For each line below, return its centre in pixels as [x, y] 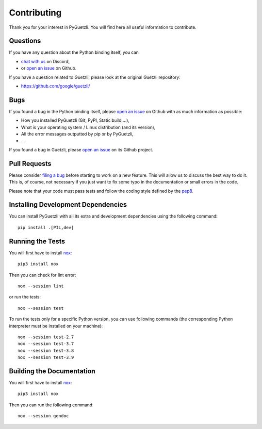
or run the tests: [25, 297]
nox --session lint [41, 286]
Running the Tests [37, 241]
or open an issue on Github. [49, 68]
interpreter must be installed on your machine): [56, 326]
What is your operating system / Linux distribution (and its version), [88, 127]
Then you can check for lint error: [42, 275]
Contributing [35, 13]
